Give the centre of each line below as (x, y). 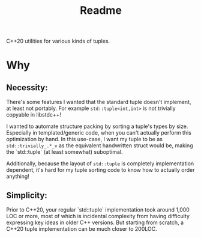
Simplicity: (27, 195)
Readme (101, 11)
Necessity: (27, 87)
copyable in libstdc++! (34, 115)
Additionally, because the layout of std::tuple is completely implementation (100, 163)
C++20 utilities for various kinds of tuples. (58, 41)
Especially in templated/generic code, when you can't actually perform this (99, 133)
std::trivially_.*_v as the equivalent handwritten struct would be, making (100, 145)
